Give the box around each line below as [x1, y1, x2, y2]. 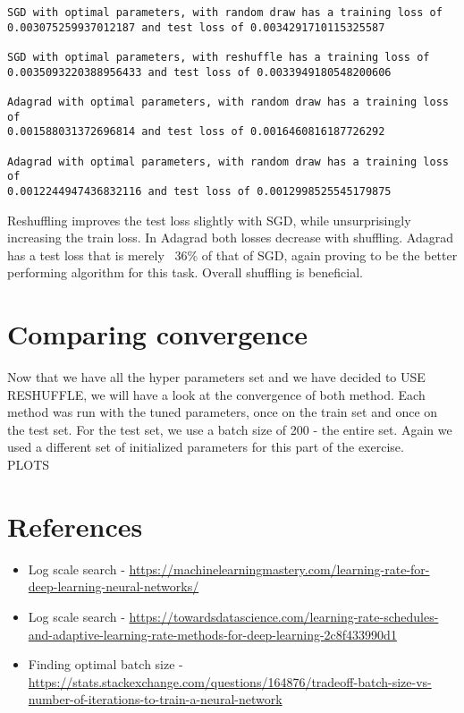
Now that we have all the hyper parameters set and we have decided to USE [7, 368, 426, 386]
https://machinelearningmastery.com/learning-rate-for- [129, 559, 430, 578]
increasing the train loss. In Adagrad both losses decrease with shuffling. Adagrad [7, 228, 453, 247]
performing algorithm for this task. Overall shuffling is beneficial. [7, 263, 363, 282]
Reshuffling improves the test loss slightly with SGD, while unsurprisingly [7, 210, 411, 229]
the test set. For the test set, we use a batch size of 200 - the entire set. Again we [7, 420, 452, 438]
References [7, 507, 143, 544]
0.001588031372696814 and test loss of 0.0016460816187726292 [7, 125, 385, 139]
